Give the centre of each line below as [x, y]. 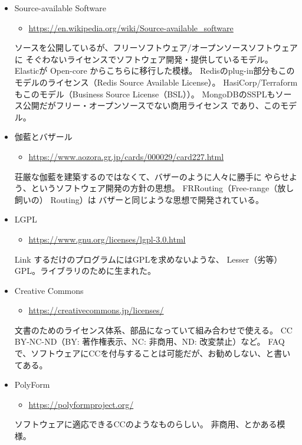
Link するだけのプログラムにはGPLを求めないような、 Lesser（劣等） [148, 259]
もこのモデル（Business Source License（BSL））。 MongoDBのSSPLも [145, 94]
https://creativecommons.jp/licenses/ [96, 310]
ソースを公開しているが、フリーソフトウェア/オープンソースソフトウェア [156, 48]
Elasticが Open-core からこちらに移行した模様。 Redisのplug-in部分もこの [155, 71]
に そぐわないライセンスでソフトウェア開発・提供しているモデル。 [144, 59]
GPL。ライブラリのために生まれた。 [85, 271]
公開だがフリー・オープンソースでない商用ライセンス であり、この [151, 105]
